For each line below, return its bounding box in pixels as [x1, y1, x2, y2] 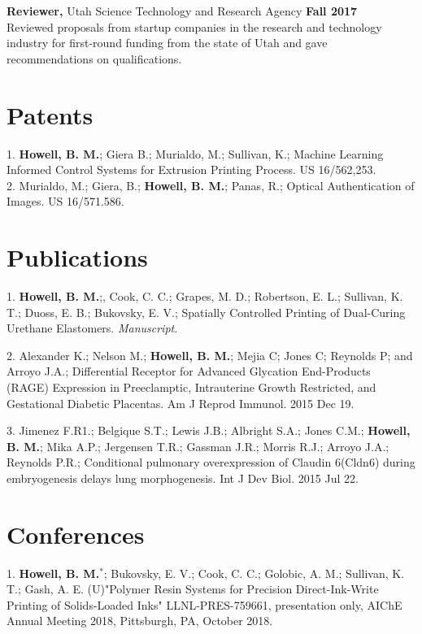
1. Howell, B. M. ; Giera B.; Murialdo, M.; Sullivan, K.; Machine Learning [7, 145, 384, 162]
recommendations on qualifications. [7, 50, 182, 67]
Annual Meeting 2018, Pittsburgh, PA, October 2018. [7, 612, 273, 629]
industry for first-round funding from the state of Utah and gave [7, 34, 328, 51]
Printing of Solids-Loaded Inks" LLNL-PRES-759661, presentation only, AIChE [7, 596, 402, 613]
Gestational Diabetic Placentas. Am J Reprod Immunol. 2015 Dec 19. [7, 394, 355, 411]
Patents [7, 98, 94, 131]
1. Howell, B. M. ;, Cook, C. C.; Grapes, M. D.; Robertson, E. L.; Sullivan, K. [7, 288, 403, 304]
